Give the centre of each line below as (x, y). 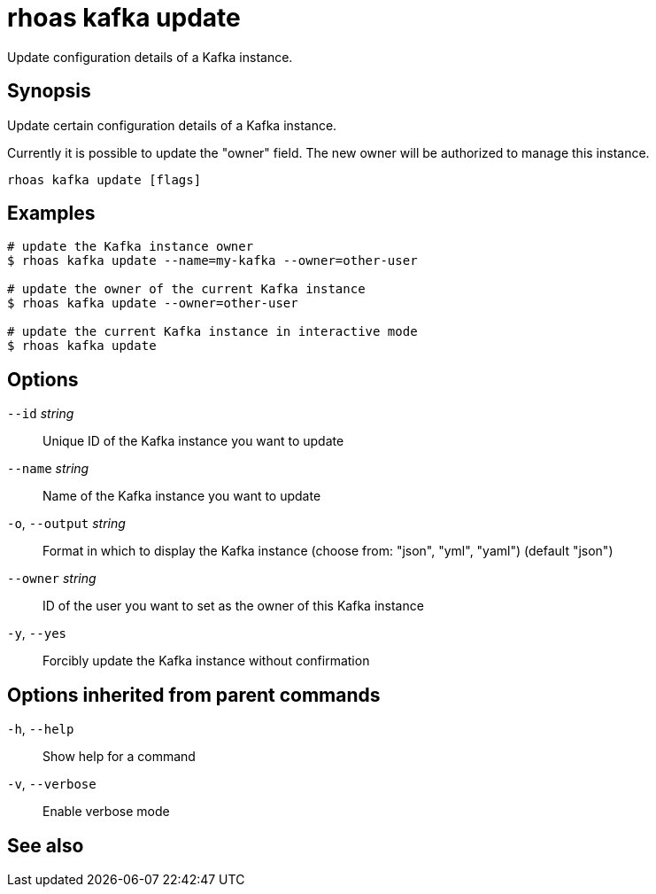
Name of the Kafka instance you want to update (182, 496)
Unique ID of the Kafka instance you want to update (193, 441)
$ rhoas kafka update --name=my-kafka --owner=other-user (212, 261)
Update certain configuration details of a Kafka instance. (172, 125)
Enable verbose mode (106, 812)
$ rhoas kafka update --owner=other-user (153, 303)
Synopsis (49, 91)
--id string (41, 414)
